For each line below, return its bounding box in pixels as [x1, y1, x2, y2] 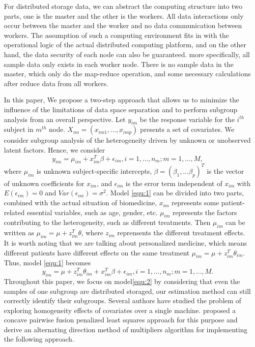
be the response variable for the [140, 114, 235, 124]
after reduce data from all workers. [4, 78, 109, 88]
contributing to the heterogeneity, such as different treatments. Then [4, 217, 211, 227]
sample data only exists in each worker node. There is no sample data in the [4, 59, 234, 69]
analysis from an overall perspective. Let [4, 114, 126, 124]
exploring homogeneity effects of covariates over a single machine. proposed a [4, 305, 236, 315]
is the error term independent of [125, 178, 223, 188]
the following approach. [4, 334, 74, 344]
